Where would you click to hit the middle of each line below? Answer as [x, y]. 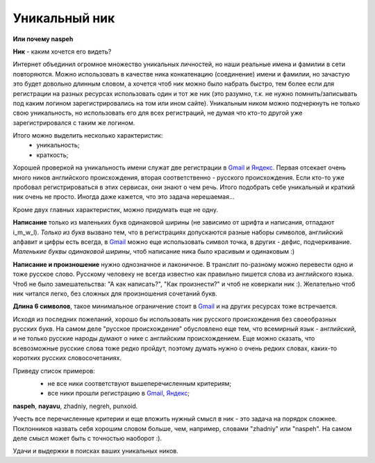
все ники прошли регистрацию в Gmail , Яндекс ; [119, 393]
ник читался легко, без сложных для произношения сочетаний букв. [115, 293]
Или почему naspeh [43, 39]
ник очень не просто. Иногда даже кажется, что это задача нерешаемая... [124, 197]
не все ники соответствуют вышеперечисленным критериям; [140, 384]
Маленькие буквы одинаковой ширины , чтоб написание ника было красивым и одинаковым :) [154, 252]
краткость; [52, 155]
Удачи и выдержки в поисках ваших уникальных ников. [95, 451]
